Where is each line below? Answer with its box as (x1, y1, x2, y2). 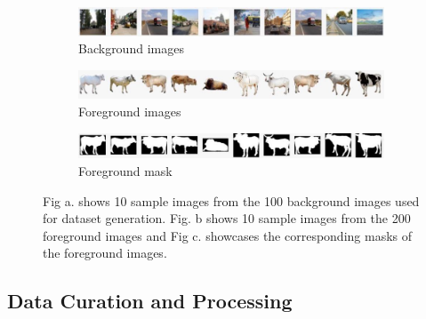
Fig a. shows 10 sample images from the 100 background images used (43, 191, 420, 210)
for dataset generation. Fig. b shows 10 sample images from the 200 (43, 209, 411, 227)
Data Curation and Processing (7, 287, 293, 315)
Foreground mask (78, 162, 173, 180)
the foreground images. (43, 243, 167, 262)
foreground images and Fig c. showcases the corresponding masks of (43, 226, 413, 244)
